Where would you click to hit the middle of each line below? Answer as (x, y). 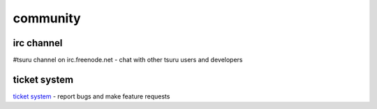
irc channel (38, 43)
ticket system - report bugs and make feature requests (91, 96)
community (47, 18)
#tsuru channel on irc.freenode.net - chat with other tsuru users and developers (128, 60)
